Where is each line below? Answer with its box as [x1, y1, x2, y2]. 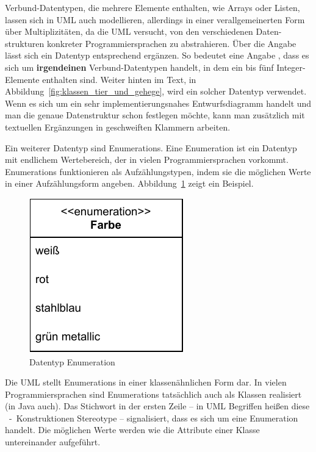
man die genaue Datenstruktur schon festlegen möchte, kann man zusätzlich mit [5, 109, 305, 121]
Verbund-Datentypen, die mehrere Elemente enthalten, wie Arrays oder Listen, [5, 1, 300, 13]
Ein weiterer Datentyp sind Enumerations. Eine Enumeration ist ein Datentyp [5, 141, 297, 154]
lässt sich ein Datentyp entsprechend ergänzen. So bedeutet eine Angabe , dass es [5, 49, 309, 62]
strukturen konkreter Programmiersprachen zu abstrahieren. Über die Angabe [5, 37, 296, 49]
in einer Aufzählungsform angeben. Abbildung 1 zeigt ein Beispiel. [5, 177, 254, 190]
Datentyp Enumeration [29, 355, 115, 368]
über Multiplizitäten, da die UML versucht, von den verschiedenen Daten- [5, 25, 282, 38]
